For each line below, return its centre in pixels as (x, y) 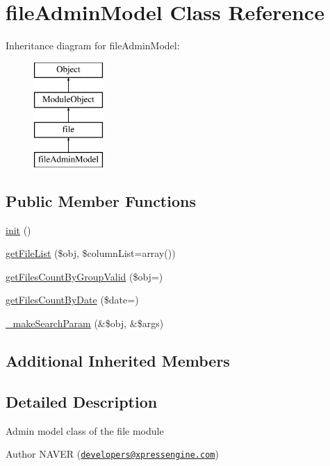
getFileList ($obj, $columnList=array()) (91, 253)
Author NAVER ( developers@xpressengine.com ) (112, 454)
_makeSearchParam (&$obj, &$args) (85, 323)
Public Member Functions (101, 200)
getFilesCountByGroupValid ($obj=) (84, 276)
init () (18, 230)
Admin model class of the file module (85, 430)
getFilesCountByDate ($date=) (72, 300)
